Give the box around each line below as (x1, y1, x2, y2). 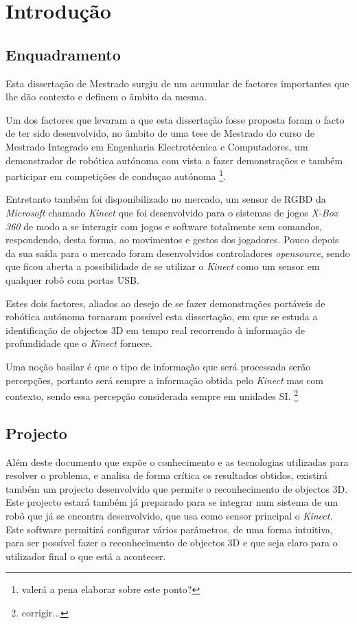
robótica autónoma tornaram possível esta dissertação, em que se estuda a (5, 309, 318, 324)
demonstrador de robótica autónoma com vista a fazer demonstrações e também (5, 153, 343, 167)
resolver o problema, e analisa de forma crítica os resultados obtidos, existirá (5, 468, 328, 482)
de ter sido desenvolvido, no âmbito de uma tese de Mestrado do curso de (5, 126, 315, 140)
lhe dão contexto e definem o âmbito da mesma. (5, 89, 207, 104)
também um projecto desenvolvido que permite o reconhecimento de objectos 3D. (5, 481, 348, 495)
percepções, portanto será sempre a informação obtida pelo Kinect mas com (5, 372, 324, 387)
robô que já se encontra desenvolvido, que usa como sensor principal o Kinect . (5, 508, 333, 522)
